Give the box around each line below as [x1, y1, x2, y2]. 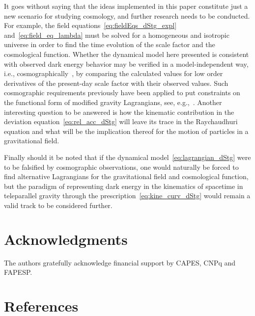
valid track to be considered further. [4, 200, 113, 210]
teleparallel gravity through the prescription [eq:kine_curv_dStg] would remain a [4, 190, 251, 201]
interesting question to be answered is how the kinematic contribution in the [4, 106, 234, 117]
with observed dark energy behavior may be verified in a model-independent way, [4, 58, 249, 69]
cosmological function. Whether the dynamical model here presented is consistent [4, 49, 249, 59]
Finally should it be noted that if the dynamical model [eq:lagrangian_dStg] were [4, 152, 251, 162]
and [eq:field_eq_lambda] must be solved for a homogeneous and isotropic [4, 29, 229, 40]
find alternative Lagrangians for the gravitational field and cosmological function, [4, 171, 249, 182]
